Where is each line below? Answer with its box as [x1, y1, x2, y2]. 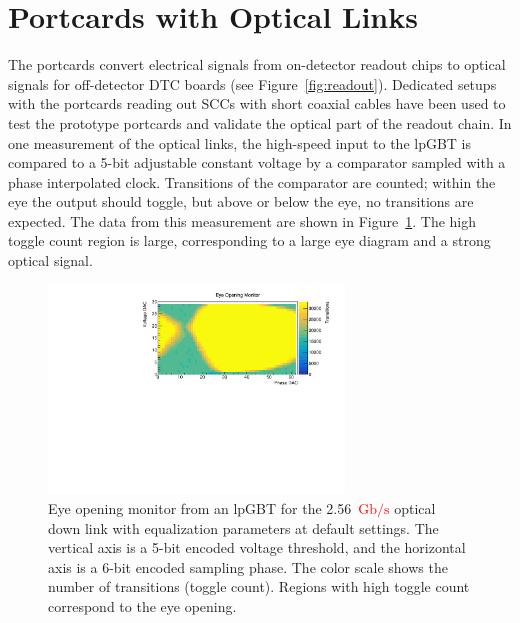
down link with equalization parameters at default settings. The [48, 517, 439, 538]
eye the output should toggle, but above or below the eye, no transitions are [8, 191, 474, 212]
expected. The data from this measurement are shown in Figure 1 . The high [8, 210, 477, 231]
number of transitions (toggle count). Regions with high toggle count [48, 576, 470, 597]
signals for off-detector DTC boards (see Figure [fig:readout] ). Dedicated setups [8, 73, 497, 94]
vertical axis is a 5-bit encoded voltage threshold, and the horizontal [48, 537, 466, 558]
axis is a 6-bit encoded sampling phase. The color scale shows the [48, 556, 448, 577]
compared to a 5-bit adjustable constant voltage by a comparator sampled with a [8, 152, 506, 173]
